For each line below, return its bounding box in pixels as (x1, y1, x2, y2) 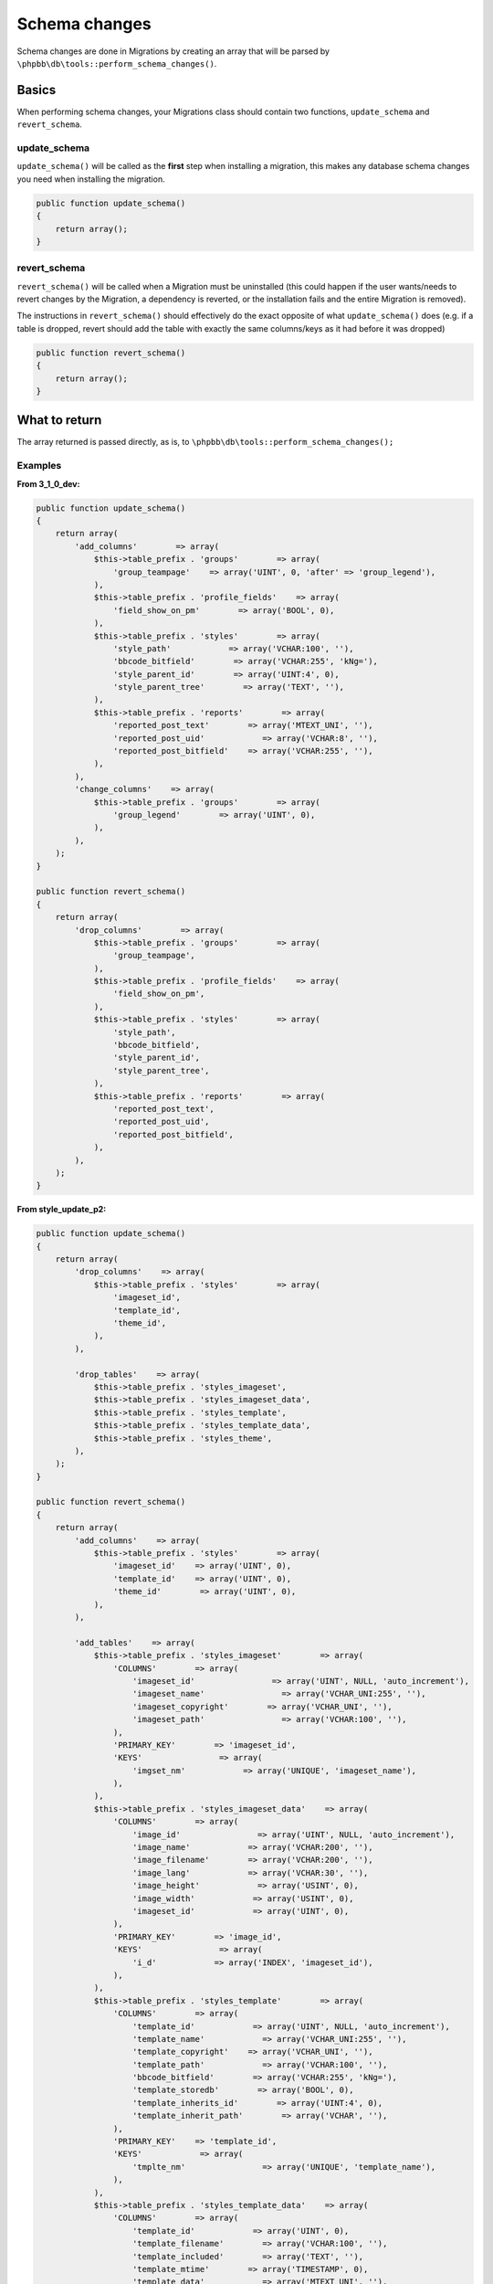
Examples (16, 460, 62, 472)
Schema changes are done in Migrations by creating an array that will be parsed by (16, 46, 330, 57)
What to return (16, 412, 102, 428)
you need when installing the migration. (16, 174, 165, 185)
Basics (16, 82, 57, 98)
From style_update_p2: (16, 1204, 107, 1215)
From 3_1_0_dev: (16, 478, 80, 489)
